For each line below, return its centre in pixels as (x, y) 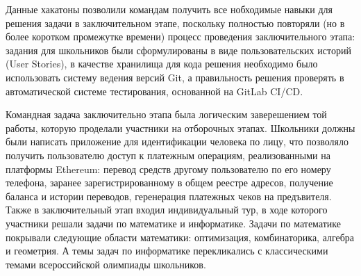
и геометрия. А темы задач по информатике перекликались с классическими (167, 251)
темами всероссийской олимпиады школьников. (106, 264)
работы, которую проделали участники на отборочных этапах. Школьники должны (180, 128)
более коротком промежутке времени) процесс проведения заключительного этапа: (180, 36)
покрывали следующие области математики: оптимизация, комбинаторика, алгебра (180, 237)
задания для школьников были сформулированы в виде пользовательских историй (178, 50)
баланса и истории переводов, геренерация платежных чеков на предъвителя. (169, 196)
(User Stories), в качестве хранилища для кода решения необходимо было (162, 64)
